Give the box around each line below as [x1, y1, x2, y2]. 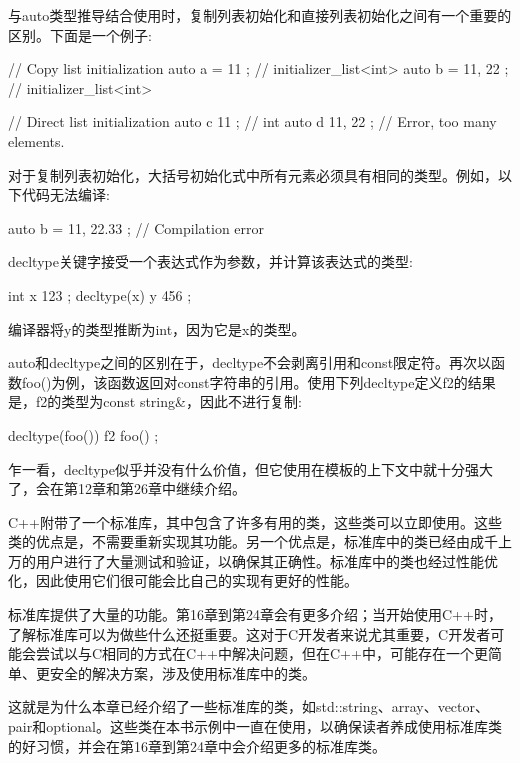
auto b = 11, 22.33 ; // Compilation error [8, 217, 265, 238]
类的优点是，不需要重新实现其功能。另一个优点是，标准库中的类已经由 [8, 531, 470, 552]
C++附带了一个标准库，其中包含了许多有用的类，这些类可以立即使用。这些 [8, 511, 502, 532]
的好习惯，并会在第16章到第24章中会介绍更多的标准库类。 [8, 735, 386, 756]
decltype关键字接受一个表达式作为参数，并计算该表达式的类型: [8, 251, 413, 272]
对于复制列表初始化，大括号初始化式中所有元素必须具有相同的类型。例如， [8, 164, 498, 185]
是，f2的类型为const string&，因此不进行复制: [8, 391, 302, 412]
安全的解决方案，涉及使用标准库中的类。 [49, 662, 316, 683]
